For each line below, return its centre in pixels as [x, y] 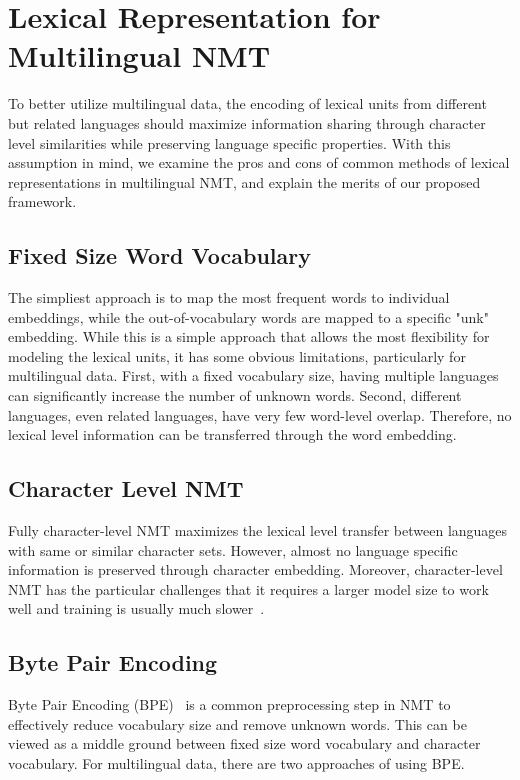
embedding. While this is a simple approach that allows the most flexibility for [249, 336]
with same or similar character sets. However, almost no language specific [233, 549]
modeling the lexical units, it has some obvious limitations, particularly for [237, 355]
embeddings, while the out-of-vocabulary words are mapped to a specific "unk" [248, 316]
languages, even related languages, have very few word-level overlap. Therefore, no [260, 414]
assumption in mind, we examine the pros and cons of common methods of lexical [259, 162]
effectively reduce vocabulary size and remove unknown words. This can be [237, 723]
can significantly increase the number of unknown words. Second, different [235, 395]
